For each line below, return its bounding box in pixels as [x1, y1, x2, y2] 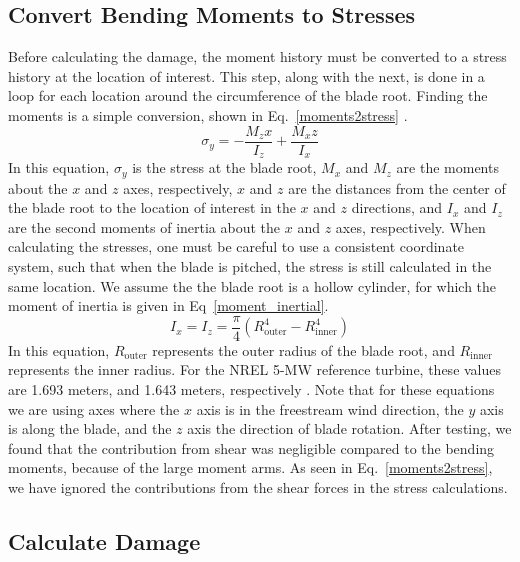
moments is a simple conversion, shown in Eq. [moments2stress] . [8, 104, 408, 125]
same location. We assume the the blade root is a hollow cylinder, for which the [8, 275, 497, 296]
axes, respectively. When [335, 216, 486, 237]
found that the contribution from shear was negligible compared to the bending [8, 437, 495, 458]
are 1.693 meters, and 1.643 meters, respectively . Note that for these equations [8, 378, 495, 399]
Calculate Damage [8, 525, 201, 556]
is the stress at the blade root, [132, 157, 317, 178]
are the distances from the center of [288, 177, 506, 198]
